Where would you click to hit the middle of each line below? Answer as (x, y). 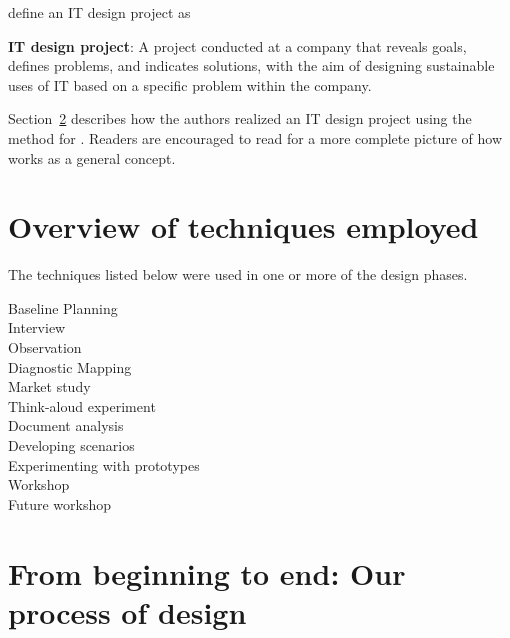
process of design (127, 611)
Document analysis (66, 425)
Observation (45, 347)
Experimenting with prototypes (104, 464)
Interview (37, 327)
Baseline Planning (63, 307)
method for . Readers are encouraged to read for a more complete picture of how (255, 137)
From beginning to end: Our (207, 572)
